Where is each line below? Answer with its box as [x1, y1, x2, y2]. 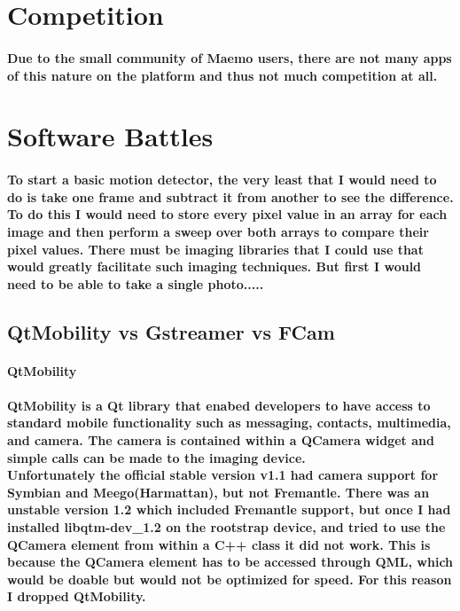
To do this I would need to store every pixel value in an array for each [7, 205, 448, 223]
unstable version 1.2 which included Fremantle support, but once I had [7, 500, 451, 519]
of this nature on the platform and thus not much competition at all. [7, 66, 438, 84]
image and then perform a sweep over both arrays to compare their [7, 222, 429, 240]
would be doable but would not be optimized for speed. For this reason [7, 569, 452, 588]
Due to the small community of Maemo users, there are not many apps [7, 48, 452, 67]
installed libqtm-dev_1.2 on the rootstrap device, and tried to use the [7, 518, 446, 536]
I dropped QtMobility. [7, 587, 146, 606]
